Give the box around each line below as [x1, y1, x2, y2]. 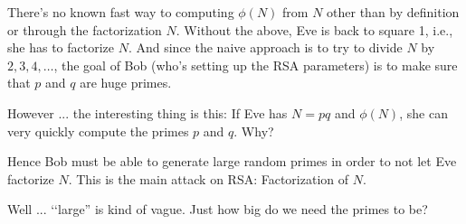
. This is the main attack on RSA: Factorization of [68, 169, 349, 188]
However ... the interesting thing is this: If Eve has [7, 103, 288, 122]
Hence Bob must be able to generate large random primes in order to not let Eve [7, 152, 457, 171]
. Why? [233, 121, 274, 140]
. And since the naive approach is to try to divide [128, 38, 403, 57]
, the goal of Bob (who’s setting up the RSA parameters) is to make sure [53, 55, 458, 74]
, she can [399, 103, 448, 122]
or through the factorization [7, 20, 162, 39]
